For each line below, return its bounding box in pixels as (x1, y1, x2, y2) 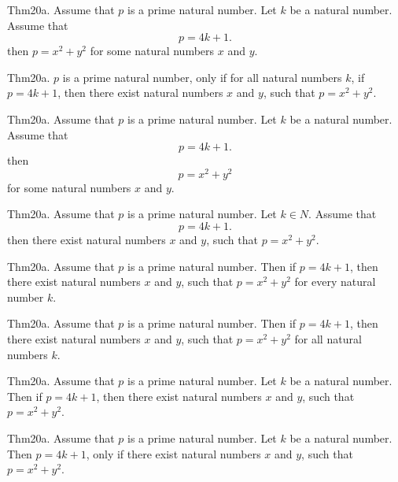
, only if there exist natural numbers (86, 445, 261, 462)
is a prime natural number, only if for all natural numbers (62, 69, 342, 85)
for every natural (294, 273, 376, 290)
